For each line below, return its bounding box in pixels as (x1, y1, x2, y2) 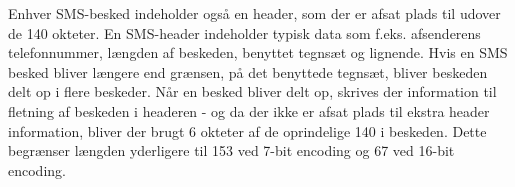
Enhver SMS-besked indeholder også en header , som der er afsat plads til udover (8, 3, 501, 23)
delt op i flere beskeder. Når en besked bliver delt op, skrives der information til (8, 81, 497, 102)
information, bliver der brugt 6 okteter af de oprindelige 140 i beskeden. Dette (8, 120, 487, 141)
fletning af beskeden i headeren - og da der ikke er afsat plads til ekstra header (8, 100, 490, 121)
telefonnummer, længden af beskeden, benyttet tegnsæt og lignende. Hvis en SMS (8, 42, 508, 63)
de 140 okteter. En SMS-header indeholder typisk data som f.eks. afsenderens (8, 22, 481, 43)
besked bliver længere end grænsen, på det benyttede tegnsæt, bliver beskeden (8, 61, 488, 82)
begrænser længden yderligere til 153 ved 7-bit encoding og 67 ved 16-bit (8, 140, 455, 161)
